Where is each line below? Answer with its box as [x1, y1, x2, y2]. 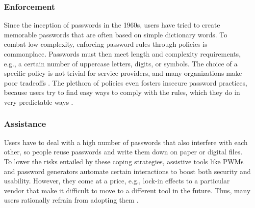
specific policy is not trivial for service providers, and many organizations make [4, 68, 242, 78]
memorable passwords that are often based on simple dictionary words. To [4, 29, 228, 39]
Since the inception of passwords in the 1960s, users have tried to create [4, 20, 220, 30]
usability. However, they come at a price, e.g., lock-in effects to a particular [4, 176, 230, 186]
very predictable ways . [4, 96, 73, 107]
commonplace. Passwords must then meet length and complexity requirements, [4, 49, 241, 59]
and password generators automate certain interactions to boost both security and [4, 166, 251, 176]
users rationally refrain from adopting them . [4, 195, 139, 205]
